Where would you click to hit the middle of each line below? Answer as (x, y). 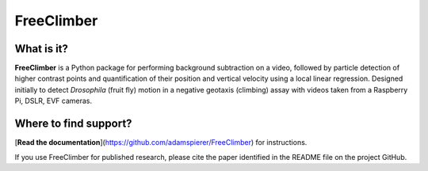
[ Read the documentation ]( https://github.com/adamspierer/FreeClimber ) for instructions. (161, 142)
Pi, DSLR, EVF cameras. (53, 101)
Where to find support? (73, 124)
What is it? (42, 49)
